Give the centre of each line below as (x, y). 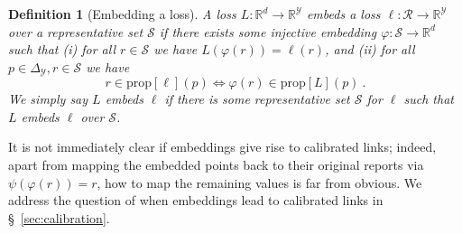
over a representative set (76, 31)
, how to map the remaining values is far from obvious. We (259, 182)
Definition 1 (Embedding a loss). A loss (122, 14)
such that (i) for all (62, 49)
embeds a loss (343, 14)
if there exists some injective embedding (268, 31)
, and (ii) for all (370, 49)
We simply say (48, 99)
